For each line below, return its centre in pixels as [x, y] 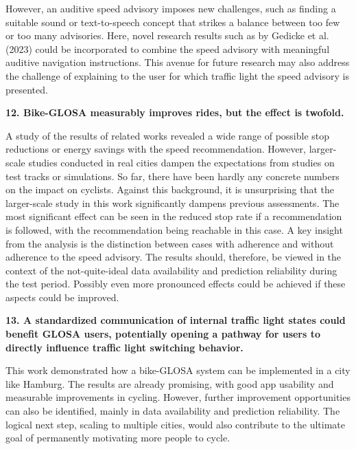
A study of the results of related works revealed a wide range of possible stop [168, 135]
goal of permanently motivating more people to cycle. [118, 438]
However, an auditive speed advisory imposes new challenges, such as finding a [171, 8]
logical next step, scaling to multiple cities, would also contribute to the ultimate [175, 424]
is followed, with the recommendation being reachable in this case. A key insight [174, 229]
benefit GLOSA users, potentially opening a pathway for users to [163, 334]
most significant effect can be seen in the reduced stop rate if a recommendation [174, 216]
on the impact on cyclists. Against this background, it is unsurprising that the [170, 189]
